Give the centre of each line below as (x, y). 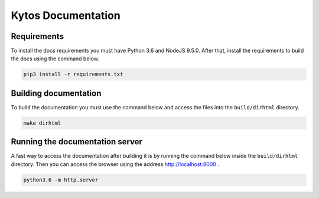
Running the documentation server (77, 142)
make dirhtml (42, 123)
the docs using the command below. (55, 59)
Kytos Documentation (66, 15)
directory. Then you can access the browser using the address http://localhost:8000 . (115, 164)
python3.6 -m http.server (61, 180)
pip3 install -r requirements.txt (73, 74)
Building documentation (56, 93)
